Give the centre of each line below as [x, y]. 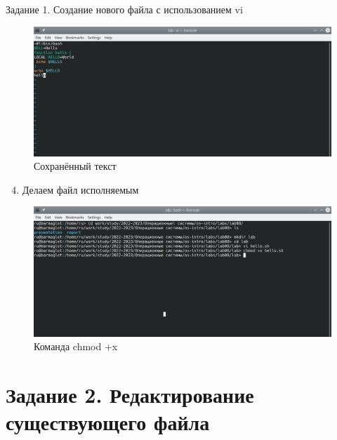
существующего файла [108, 422]
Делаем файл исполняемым [80, 189]
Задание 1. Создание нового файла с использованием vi [124, 9]
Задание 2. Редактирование [130, 394]
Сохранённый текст [75, 166]
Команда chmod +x [76, 346]
